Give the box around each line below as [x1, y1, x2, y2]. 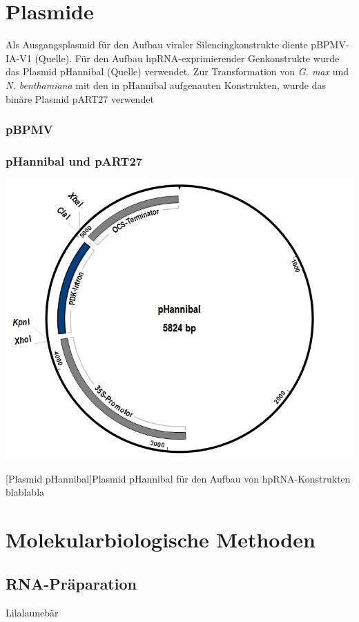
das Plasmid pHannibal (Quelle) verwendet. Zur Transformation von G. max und [6, 64, 349, 79]
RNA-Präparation [6, 572, 137, 594]
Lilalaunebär [6, 605, 59, 619]
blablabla [6, 485, 45, 499]
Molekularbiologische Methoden [6, 525, 316, 554]
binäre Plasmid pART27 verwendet [6, 91, 154, 106]
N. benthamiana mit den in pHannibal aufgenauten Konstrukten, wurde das [6, 77, 327, 92]
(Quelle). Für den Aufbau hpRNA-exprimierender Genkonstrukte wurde [35, 50, 340, 65]
